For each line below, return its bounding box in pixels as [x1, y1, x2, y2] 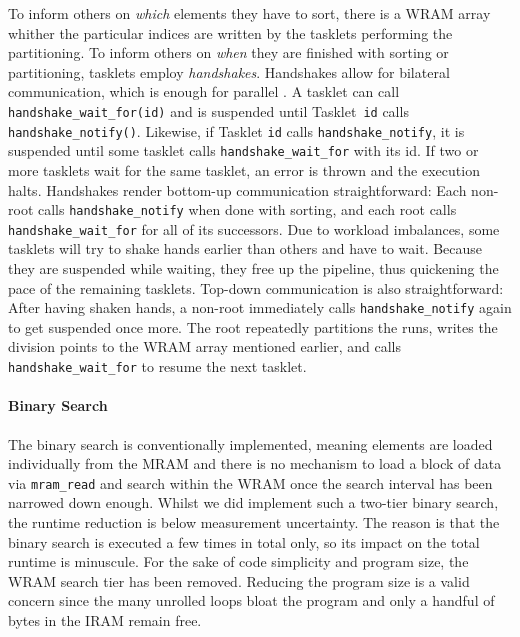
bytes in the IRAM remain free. [8, 609, 202, 630]
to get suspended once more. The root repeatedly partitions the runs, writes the [8, 316, 498, 337]
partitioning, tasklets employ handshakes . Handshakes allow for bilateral [8, 61, 450, 82]
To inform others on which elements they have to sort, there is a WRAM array [8, 3, 491, 23]
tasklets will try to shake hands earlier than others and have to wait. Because [8, 238, 483, 259]
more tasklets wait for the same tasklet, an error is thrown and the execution [8, 159, 480, 180]
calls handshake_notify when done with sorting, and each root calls [37, 199, 457, 220]
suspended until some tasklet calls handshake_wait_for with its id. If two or [8, 140, 479, 161]
